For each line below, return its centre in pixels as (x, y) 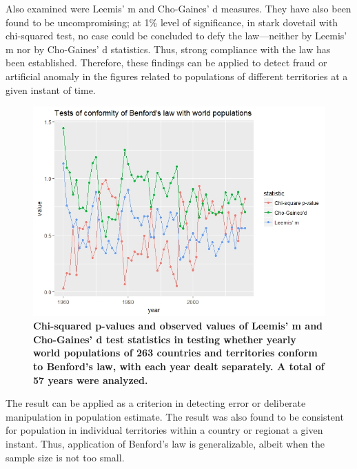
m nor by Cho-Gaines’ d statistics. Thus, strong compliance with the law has (168, 49)
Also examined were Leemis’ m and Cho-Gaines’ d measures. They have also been (178, 8)
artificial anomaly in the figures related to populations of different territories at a (177, 76)
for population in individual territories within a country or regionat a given (164, 430)
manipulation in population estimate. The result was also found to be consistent (175, 416)
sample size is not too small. (65, 457)
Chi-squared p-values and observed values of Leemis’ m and (178, 326)
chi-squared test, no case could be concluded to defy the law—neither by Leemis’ (176, 36)
